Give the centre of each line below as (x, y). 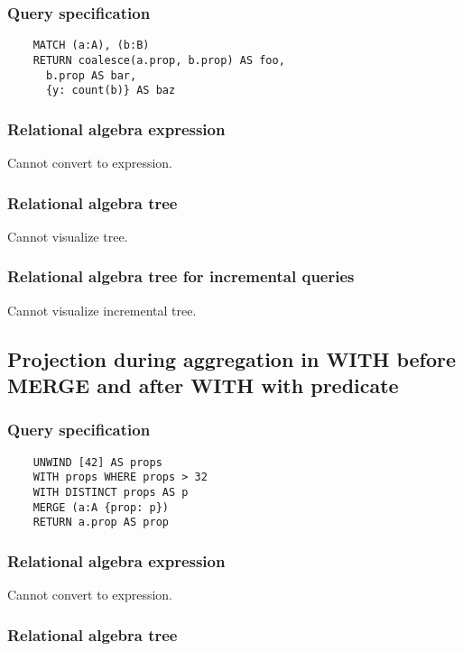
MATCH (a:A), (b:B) (91, 46)
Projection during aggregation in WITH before (232, 358)
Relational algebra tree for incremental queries (181, 276)
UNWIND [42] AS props (97, 462)
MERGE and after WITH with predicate (203, 385)
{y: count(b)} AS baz (111, 91)
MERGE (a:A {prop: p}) (101, 507)
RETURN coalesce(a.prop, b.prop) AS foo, (159, 60)
